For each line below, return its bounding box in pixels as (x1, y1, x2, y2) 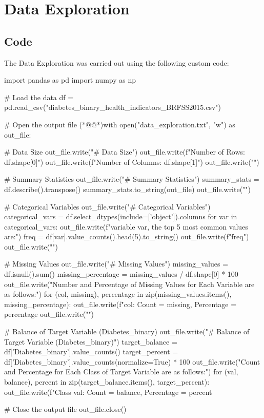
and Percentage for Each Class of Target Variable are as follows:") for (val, (4, 366, 238, 377)
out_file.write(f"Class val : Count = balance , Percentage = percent (4, 386, 212, 397)
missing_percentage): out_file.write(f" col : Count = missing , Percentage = (4, 298, 237, 309)
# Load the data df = (4, 91, 74, 102)
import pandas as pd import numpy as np (4, 74, 136, 85)
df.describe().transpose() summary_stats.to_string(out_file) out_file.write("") (4, 183, 251, 194)
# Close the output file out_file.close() (4, 404, 127, 414)
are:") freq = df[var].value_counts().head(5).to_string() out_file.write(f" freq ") (4, 231, 249, 242)
